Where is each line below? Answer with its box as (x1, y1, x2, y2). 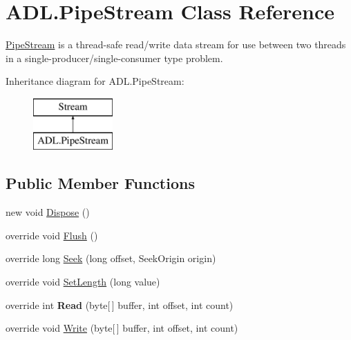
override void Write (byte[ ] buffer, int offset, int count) (6, 321, 238, 335)
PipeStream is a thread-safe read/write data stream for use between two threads (6, 37, 346, 52)
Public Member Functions (6, 172, 195, 194)
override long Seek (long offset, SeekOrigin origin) (6, 251, 216, 266)
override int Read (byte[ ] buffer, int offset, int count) (6, 297, 234, 312)
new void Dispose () (6, 205, 90, 219)
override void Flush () (6, 228, 98, 242)
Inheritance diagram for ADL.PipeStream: (6, 74, 184, 88)
